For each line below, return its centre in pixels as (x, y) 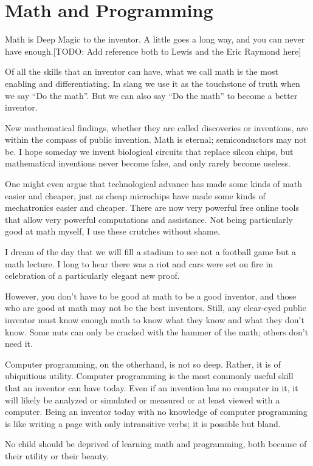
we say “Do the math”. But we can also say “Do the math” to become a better (151, 95)
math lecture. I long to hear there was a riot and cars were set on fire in (139, 263)
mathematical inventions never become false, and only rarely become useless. (148, 163)
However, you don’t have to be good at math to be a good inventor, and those (151, 296)
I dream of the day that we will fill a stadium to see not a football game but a (150, 252)
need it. (19, 344)
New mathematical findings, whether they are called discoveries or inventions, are (156, 127)
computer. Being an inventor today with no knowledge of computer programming (156, 412)
